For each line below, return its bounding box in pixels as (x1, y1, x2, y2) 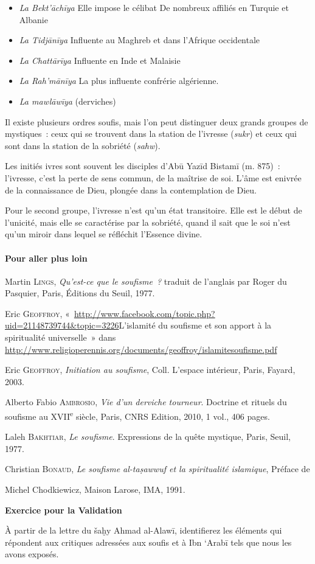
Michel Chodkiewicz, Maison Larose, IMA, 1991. (5, 483, 185, 496)
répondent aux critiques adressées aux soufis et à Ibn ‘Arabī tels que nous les (5, 535, 292, 548)
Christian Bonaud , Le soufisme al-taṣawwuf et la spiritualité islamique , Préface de (5, 462, 310, 475)
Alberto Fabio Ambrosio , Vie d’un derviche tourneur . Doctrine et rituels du (5, 395, 287, 408)
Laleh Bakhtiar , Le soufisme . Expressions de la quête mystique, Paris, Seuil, (5, 430, 291, 443)
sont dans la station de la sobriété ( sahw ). (5, 139, 161, 151)
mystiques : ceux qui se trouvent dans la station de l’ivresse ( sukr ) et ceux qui (5, 127, 297, 140)
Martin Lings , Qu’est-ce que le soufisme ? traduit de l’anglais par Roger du (5, 274, 287, 287)
